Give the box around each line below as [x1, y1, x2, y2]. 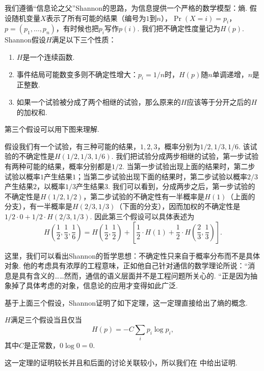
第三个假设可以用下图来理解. [5, 124, 99, 134]
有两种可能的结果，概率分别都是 [5, 160, 112, 171]
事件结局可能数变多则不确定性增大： [16, 68, 138, 79]
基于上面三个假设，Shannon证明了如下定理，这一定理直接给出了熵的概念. [5, 297, 248, 308]
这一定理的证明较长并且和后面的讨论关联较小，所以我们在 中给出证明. [5, 357, 237, 367]
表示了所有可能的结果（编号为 [46, 12, 146, 23]
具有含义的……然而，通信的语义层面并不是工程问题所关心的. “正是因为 [18, 270, 250, 281]
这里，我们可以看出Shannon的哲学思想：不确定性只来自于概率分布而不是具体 [5, 250, 260, 261]
